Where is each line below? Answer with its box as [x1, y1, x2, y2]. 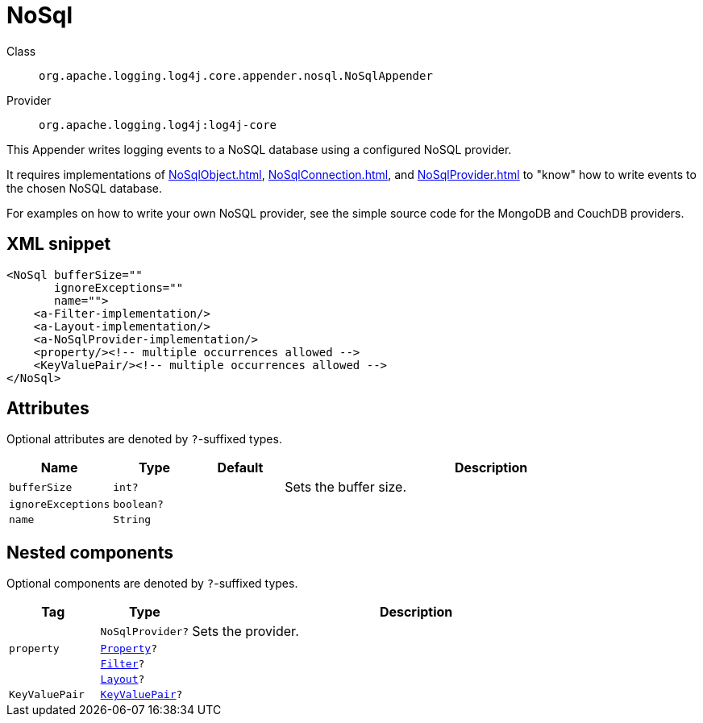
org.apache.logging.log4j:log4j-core [39, 118, 277, 131]
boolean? [113, 498, 164, 511]
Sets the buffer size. [285, 479, 407, 496]
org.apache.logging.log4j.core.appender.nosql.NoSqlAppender [39, 69, 433, 82]
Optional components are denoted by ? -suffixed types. [6, 576, 298, 591]
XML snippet [6, 234, 111, 255]
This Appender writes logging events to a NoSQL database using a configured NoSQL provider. [6, 142, 512, 156]
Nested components [6, 542, 173, 563]
